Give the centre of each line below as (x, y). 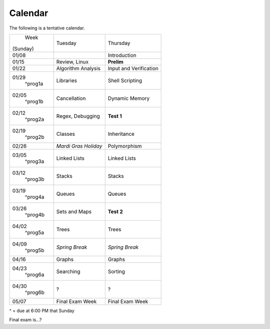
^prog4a (34, 197)
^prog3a (34, 161)
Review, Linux (72, 61)
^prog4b (35, 215)
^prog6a (34, 275)
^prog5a (34, 232)
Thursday (119, 43)
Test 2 (115, 211)
